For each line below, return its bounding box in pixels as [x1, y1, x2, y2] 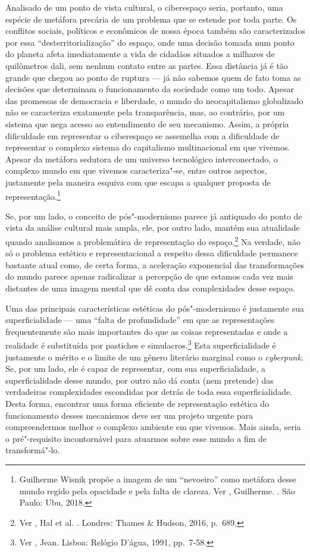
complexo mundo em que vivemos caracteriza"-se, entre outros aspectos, [5, 164, 267, 177]
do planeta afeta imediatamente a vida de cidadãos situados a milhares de [5, 48, 275, 60]
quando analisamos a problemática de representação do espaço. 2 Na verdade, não [5, 233, 300, 247]
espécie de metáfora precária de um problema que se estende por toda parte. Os [5, 12, 297, 25]
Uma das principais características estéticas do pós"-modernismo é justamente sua [5, 302, 304, 314]
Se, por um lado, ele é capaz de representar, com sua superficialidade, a [5, 362, 266, 375]
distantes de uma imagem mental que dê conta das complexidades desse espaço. [5, 281, 295, 294]
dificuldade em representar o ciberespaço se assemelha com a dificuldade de [5, 129, 280, 142]
